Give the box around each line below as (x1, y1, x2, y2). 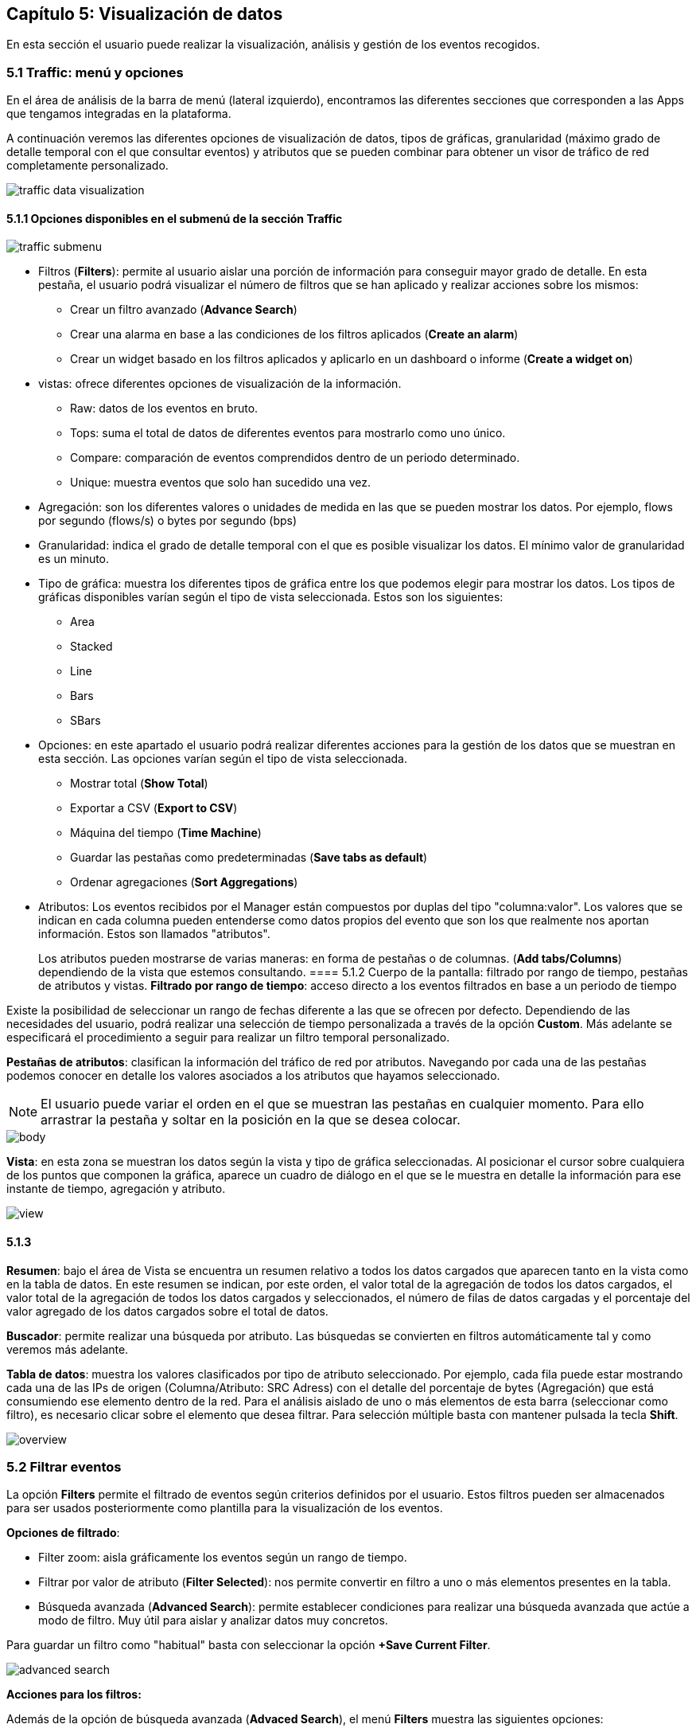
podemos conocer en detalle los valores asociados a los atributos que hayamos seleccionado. (6, 1069, 500, 1083)
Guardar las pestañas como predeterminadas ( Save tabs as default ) (70, 850, 428, 865)
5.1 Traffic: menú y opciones (6, 64, 184, 80)
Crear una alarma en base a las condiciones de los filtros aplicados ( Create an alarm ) (70, 327, 519, 342)
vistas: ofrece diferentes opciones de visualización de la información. (38, 377, 402, 391)
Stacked (70, 639, 113, 654)
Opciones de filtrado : (6, 1526, 120, 1540)
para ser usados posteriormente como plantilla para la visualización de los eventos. (6, 1501, 443, 1515)
